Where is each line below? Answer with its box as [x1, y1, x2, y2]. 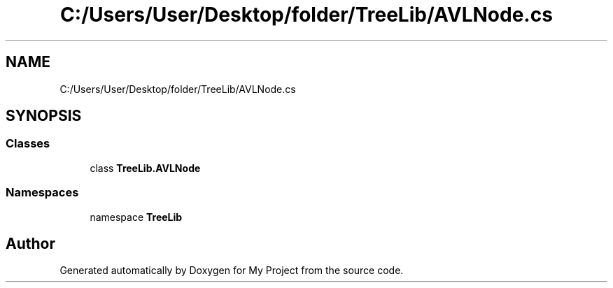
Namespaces [6, 185, 79, 200]
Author [6, 234, 55, 252]
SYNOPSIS [6, 107, 82, 125]
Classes [6, 136, 50, 151]
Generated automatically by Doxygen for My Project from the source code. [59, 264, 404, 277]
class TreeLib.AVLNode [90, 161, 201, 174]
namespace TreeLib [90, 210, 183, 223]
